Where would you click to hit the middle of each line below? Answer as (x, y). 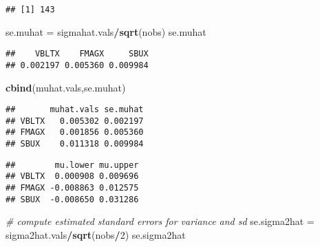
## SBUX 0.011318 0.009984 (75, 144)
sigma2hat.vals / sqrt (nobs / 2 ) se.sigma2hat (96, 235)
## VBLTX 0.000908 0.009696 (72, 176)
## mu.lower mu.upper (72, 165)
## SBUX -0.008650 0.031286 (72, 199)
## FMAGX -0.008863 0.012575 (72, 188)
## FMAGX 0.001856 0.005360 (75, 132)
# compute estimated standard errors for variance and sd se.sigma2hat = (160, 221)
